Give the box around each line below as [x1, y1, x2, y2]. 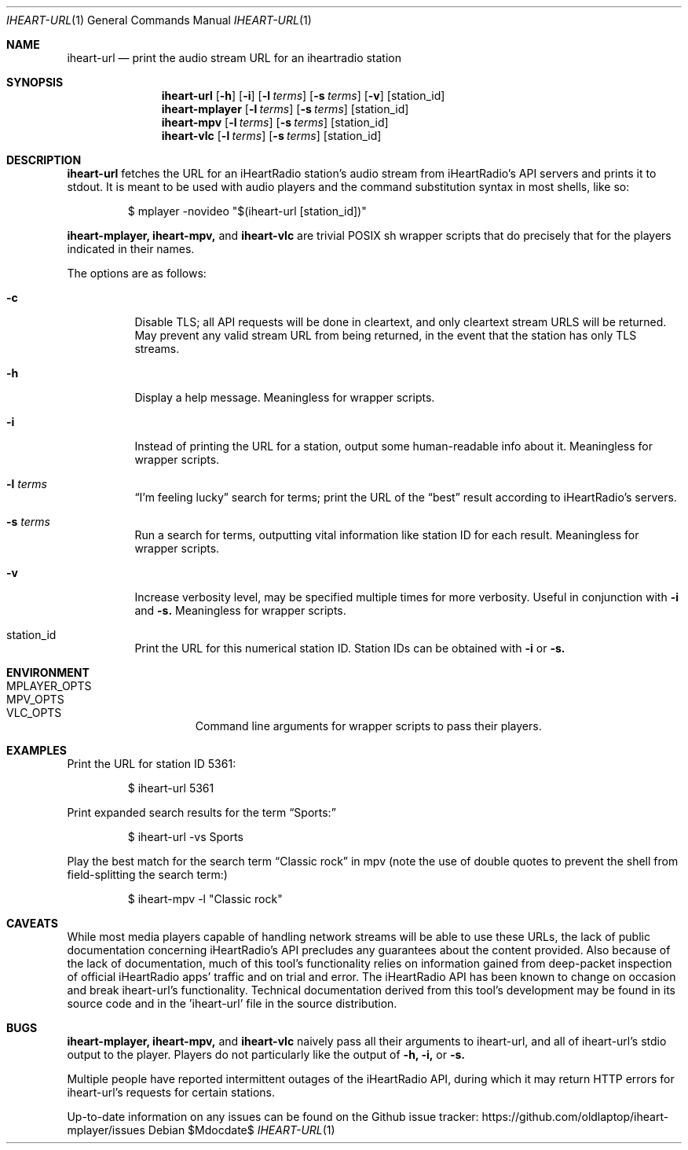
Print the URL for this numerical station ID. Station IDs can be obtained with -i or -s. [134, 641, 565, 655]
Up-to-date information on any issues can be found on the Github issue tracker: [67, 1110, 479, 1123]
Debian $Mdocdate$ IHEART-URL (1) [148, 1123, 335, 1137]
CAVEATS [6, 917, 58, 930]
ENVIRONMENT [6, 666, 90, 679]
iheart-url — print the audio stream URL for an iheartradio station [67, 51, 401, 64]
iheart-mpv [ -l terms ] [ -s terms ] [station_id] [161, 116, 389, 129]
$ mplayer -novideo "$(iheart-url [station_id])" [127, 204, 367, 218]
